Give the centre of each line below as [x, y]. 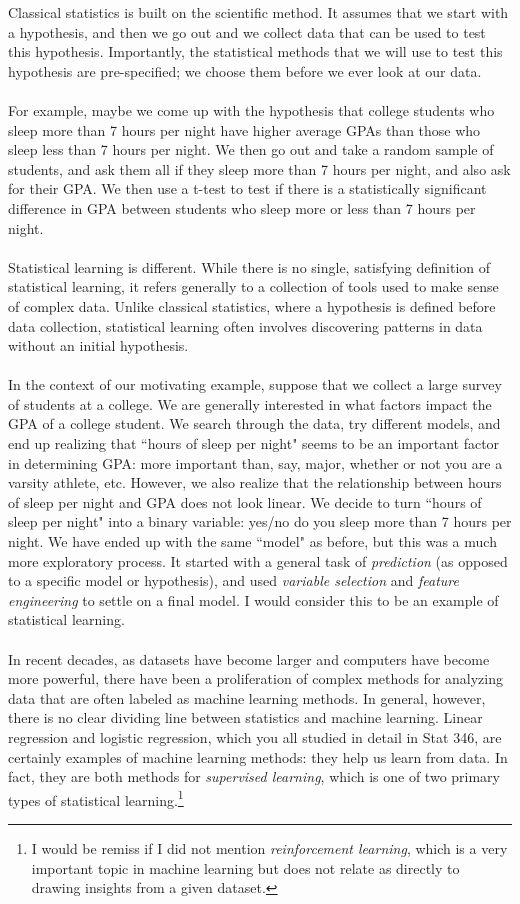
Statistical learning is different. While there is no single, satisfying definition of [249, 266]
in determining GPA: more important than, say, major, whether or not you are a [255, 462]
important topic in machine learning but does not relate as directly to [245, 867]
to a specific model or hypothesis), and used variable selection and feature [233, 580]
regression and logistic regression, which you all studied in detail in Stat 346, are [255, 736]
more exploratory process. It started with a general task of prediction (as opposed [258, 560]
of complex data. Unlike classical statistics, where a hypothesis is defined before [252, 305]
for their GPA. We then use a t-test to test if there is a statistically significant [247, 188]
